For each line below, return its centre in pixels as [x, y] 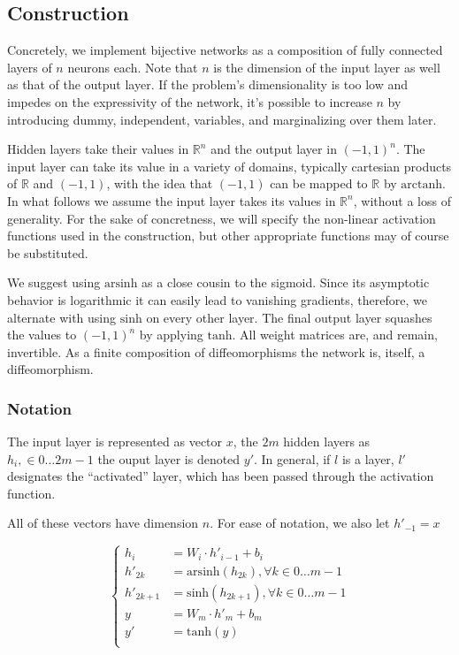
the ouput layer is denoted [169, 458]
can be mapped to [319, 183]
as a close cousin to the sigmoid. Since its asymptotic [286, 282]
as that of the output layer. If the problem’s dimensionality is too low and [208, 84]
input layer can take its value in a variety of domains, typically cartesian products [229, 166]
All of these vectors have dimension [103, 523]
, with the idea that [160, 183]
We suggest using [54, 282]
